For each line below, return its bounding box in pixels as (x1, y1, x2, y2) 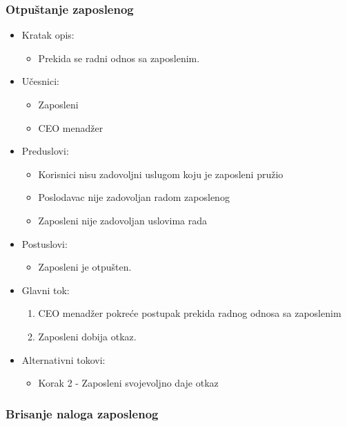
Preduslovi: (21, 144, 69, 158)
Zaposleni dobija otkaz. (38, 329, 137, 343)
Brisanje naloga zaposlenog (6, 405, 159, 422)
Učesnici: (21, 74, 59, 88)
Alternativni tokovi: (21, 352, 106, 367)
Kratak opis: (21, 28, 75, 42)
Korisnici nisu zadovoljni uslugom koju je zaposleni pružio (38, 166, 284, 181)
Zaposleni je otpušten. (38, 260, 132, 274)
